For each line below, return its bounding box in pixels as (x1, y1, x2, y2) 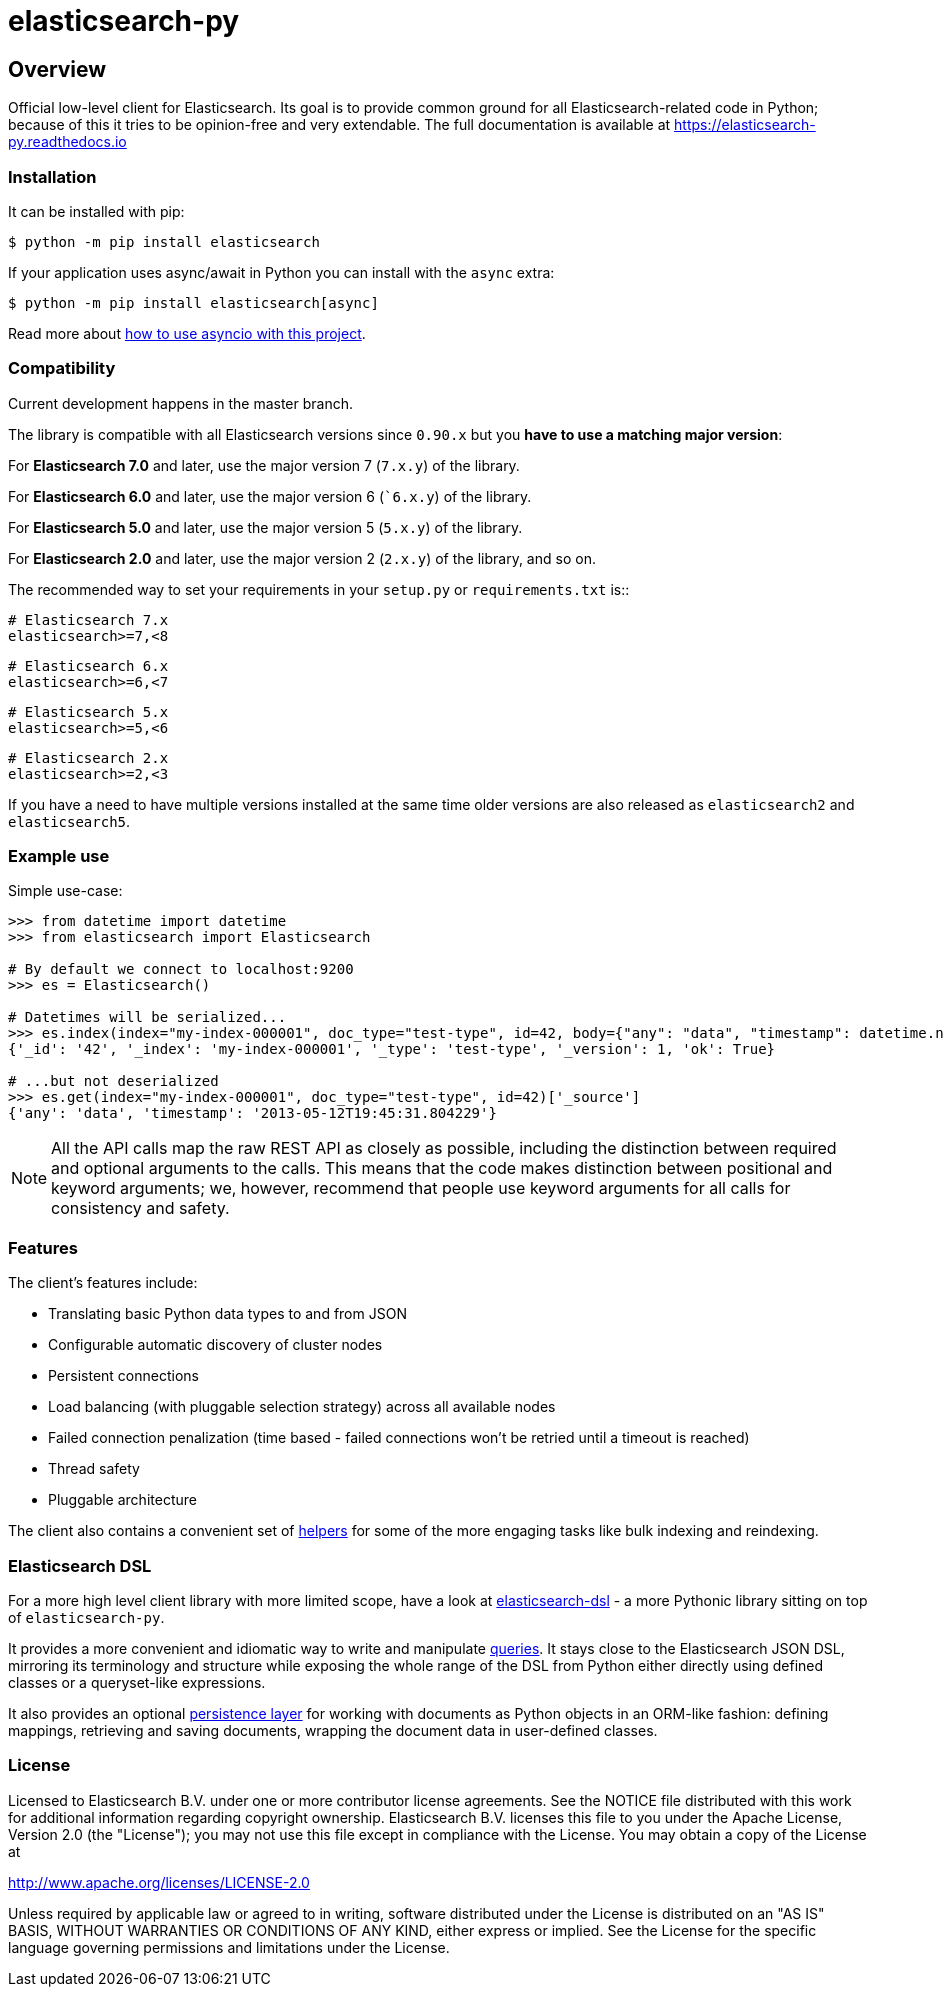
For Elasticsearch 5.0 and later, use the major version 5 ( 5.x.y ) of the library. (8, 518, 523, 536)
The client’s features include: (8, 1274, 198, 1292)
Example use (8, 846, 110, 867)
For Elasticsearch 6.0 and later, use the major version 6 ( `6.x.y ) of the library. (8, 487, 532, 505)
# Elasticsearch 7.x (8, 611, 169, 628)
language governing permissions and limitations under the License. (8, 1938, 450, 1956)
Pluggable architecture (48, 1491, 197, 1509)
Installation (8, 166, 97, 187)
